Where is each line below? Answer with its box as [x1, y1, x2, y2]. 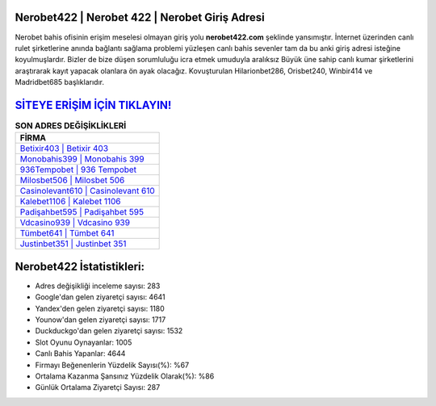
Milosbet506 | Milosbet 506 [19, 174, 125, 186]
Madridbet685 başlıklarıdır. [15, 77, 105, 87]
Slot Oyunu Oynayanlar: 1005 [35, 337, 132, 347]
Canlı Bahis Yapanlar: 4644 [35, 349, 126, 358]
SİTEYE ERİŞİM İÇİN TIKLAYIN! [15, 98, 172, 112]
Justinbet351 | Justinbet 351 [19, 238, 127, 249]
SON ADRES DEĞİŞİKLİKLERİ [15, 120, 127, 132]
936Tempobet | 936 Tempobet [19, 164, 137, 175]
